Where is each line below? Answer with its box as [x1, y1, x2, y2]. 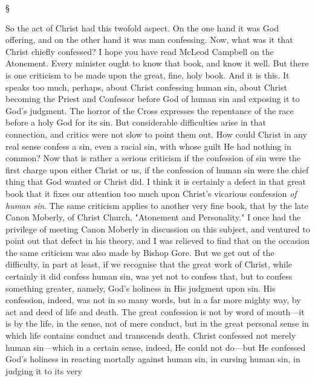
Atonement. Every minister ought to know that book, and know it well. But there [5, 57, 309, 69]
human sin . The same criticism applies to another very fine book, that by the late [5, 199, 308, 211]
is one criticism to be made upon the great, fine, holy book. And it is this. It [5, 68, 290, 81]
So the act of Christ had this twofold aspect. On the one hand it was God [5, 21, 279, 34]
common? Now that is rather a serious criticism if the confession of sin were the [5, 152, 300, 164]
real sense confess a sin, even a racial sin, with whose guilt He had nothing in [5, 139, 291, 152]
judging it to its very [5, 364, 82, 377]
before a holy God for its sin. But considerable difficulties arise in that [5, 116, 266, 129]
